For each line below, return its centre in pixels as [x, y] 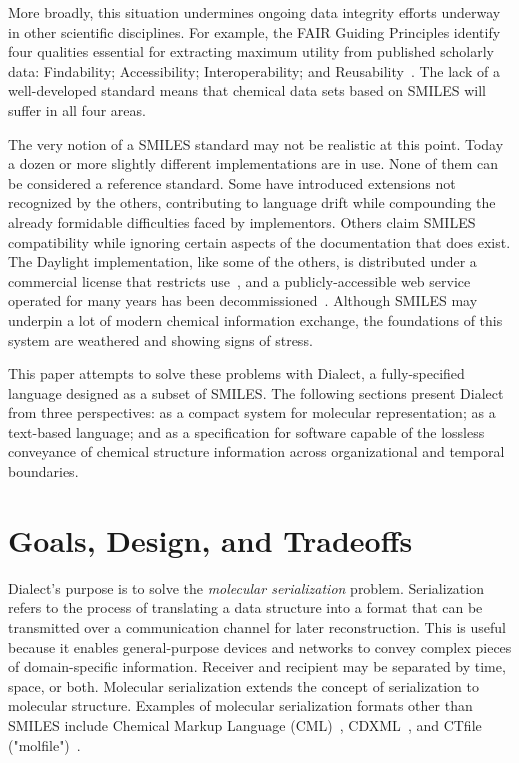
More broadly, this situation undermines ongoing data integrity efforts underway [254, 12]
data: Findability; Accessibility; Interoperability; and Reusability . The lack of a [254, 70]
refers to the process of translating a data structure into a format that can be [245, 607]
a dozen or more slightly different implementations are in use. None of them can [253, 163]
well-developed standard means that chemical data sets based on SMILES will [247, 90]
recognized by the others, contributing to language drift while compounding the [252, 202]
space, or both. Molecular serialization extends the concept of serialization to [244, 685]
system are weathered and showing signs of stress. [160, 339]
